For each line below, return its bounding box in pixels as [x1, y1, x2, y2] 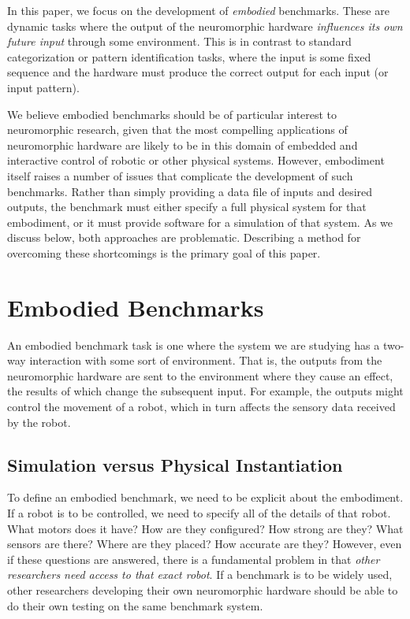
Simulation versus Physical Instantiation [7, 452, 343, 476]
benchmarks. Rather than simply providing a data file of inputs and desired [7, 183, 373, 199]
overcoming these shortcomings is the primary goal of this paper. [7, 244, 321, 261]
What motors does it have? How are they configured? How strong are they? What [7, 520, 404, 536]
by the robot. [7, 413, 71, 430]
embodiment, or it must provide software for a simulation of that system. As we [7, 213, 393, 230]
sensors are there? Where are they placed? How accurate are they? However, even [7, 536, 402, 552]
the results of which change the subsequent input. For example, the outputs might [7, 383, 404, 399]
